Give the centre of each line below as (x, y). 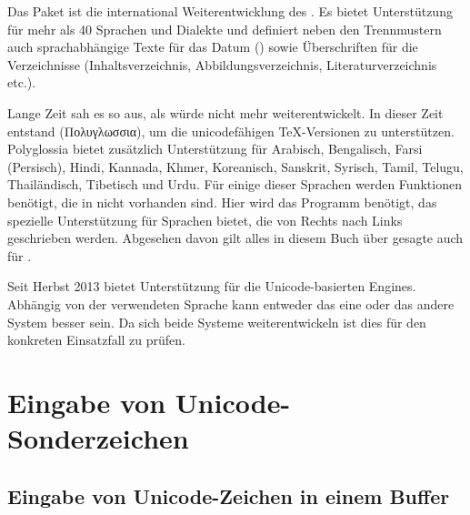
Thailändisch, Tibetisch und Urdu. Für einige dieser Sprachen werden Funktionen (235, 184)
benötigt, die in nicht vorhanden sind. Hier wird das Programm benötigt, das (222, 202)
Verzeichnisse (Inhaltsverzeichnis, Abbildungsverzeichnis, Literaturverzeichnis (222, 64)
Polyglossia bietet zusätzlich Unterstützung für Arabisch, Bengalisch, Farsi (215, 149)
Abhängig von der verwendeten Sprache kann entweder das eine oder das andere (231, 303)
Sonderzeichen (98, 438)
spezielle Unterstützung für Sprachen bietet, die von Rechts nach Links (205, 220)
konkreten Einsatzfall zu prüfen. (96, 340)
